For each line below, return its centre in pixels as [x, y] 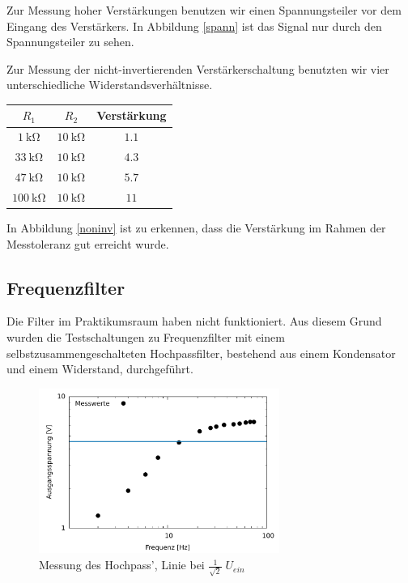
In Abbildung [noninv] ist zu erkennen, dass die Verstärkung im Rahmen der [196, 227]
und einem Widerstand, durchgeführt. [100, 369]
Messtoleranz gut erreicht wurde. [88, 243]
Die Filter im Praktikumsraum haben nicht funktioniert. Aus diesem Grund [194, 321]
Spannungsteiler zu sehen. [70, 42]
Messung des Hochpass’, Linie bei [122, 565]
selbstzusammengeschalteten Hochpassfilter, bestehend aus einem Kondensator [201, 353]
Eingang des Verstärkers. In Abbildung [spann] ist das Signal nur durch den [194, 26]
